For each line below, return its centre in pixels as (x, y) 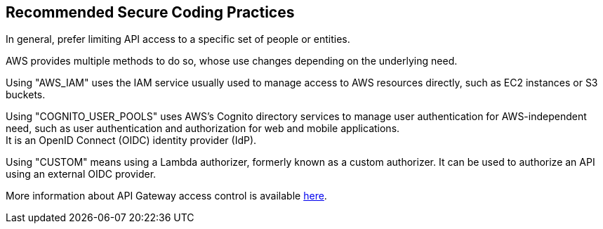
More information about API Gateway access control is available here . (166, 196)
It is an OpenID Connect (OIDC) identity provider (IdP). (131, 140)
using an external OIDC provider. (81, 174)
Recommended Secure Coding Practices (150, 12)
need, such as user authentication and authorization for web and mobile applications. (203, 129)
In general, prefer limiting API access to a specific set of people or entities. (178, 39)
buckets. (26, 95)
